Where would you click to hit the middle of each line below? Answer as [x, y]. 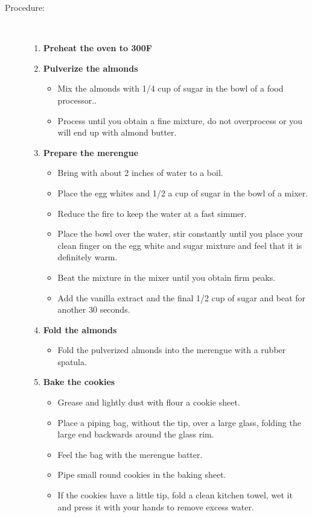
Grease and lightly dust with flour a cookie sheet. [149, 402]
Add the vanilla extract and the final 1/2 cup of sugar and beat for [182, 297]
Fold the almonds [80, 329]
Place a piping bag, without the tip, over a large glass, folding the [179, 422]
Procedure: [25, 7]
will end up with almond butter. [117, 132]
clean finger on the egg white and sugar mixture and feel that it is [180, 245]
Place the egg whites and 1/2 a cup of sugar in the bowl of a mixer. [183, 193]
